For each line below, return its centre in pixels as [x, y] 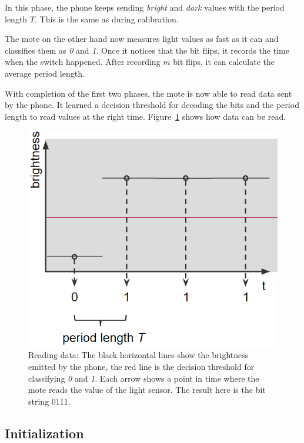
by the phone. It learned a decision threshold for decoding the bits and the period [152, 105]
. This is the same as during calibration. [106, 19]
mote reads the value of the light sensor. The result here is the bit [147, 390]
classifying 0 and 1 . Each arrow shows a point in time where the [144, 378]
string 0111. [49, 401]
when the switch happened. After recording [83, 62]
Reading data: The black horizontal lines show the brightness [138, 355]
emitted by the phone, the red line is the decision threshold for [141, 367]
